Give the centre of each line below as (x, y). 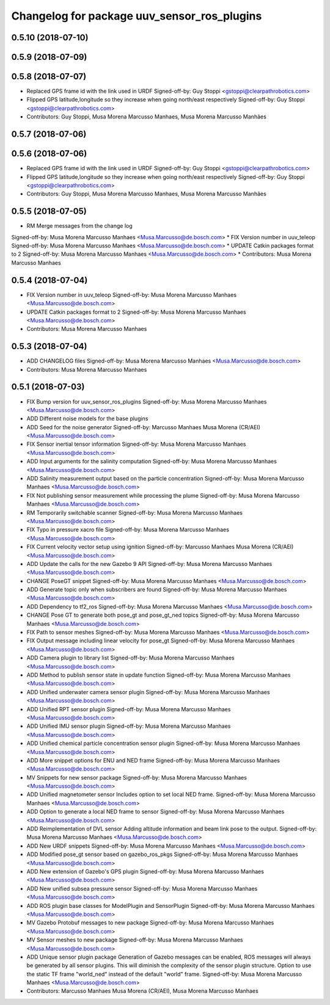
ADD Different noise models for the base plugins (87, 419)
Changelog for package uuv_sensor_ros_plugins (137, 16)
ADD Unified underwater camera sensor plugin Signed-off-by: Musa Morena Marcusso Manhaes (148, 692)
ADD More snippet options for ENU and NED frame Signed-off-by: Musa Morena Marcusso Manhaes (153, 760)
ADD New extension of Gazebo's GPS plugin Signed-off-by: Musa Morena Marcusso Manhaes (145, 871)
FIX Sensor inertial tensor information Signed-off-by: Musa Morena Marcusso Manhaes (136, 444)
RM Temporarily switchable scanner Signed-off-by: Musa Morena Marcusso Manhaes (134, 512)
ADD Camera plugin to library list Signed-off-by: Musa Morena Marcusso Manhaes (130, 658)
